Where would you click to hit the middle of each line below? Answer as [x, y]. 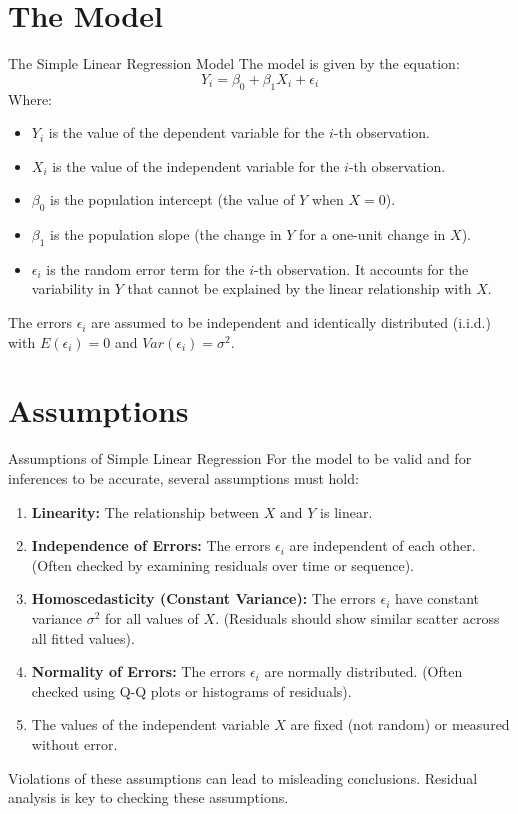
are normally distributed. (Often [363, 671]
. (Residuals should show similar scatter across [357, 617]
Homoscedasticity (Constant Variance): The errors [203, 598]
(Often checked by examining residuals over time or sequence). [222, 564]
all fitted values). [83, 637]
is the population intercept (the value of [172, 199]
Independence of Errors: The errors [151, 545]
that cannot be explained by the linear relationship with [299, 288]
